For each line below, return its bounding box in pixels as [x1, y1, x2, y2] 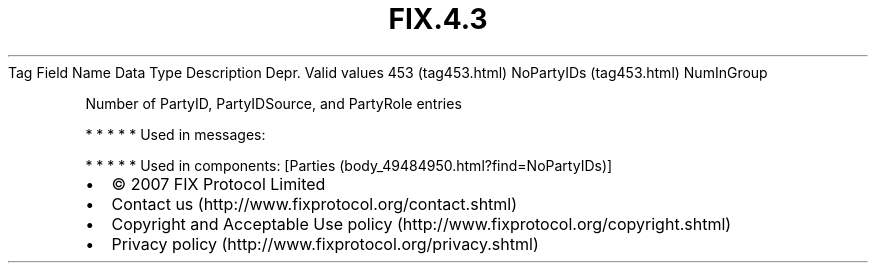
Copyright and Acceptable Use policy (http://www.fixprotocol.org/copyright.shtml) [111, 213, 732, 234]
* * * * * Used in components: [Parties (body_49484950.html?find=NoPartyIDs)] [85, 156, 613, 174]
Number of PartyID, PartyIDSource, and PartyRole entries [85, 94, 462, 112]
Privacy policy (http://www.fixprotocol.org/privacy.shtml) [111, 233, 539, 254]
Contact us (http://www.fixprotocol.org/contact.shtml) [111, 193, 518, 214]
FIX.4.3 [388, 2, 488, 36]
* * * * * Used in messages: [85, 125, 266, 143]
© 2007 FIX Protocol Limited [111, 173, 326, 194]
